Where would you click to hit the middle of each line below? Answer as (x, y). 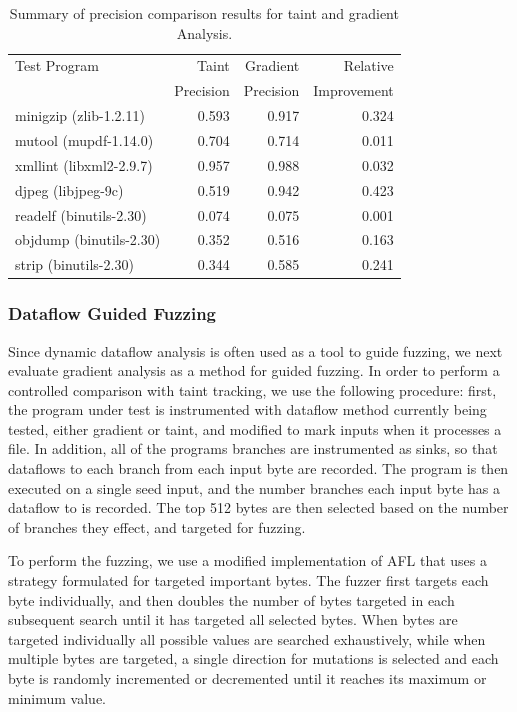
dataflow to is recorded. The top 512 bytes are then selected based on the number (258, 507)
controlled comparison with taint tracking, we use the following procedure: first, (252, 389)
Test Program (57, 65)
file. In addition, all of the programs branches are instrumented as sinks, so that (253, 448)
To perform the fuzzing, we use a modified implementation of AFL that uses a (248, 560)
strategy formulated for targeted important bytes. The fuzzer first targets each (248, 580)
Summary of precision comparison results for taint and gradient (204, 13)
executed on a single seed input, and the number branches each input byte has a (254, 487)
